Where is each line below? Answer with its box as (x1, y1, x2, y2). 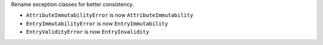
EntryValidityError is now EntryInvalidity (26, 28, 150, 36)
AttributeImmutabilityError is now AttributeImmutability (26, 12, 194, 19)
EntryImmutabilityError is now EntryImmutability (26, 20, 169, 27)
